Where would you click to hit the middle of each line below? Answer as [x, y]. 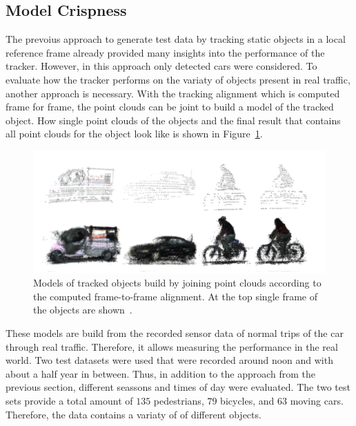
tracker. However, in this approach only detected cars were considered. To [161, 66]
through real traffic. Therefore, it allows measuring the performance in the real [172, 346]
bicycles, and [247, 400]
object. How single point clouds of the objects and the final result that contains [173, 120]
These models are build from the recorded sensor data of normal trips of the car [175, 333]
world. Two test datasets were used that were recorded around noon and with [169, 360]
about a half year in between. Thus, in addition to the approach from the [161, 373]
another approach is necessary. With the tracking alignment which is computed [173, 93]
